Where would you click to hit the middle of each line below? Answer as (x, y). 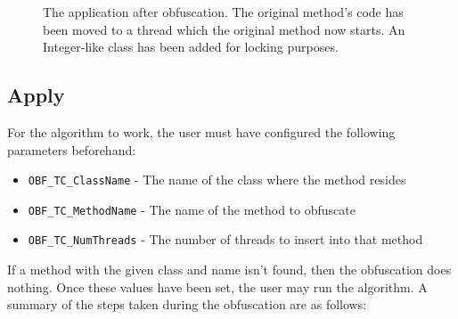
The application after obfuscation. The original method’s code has (223, 12)
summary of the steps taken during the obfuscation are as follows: (187, 304)
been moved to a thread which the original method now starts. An (224, 29)
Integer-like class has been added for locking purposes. (191, 47)
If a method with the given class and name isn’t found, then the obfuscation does (229, 270)
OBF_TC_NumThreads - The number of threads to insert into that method (225, 239)
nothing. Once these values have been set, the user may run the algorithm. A (217, 286)
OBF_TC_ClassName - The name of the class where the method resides (217, 180)
